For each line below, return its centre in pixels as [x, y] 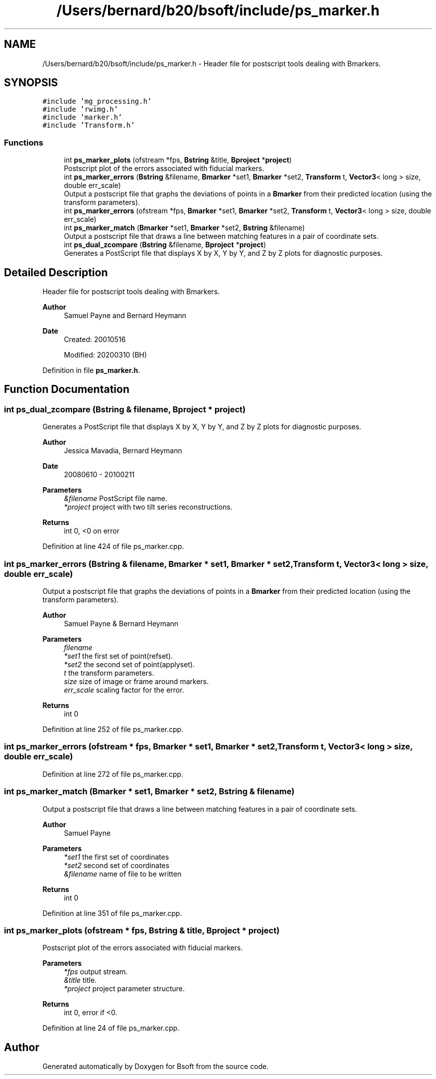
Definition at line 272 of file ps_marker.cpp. [113, 774]
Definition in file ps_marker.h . [91, 370]
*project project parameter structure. [124, 989]
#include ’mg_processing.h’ [97, 101]
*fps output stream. [96, 972]
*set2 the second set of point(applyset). [129, 664]
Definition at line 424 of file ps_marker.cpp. [113, 546]
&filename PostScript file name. [116, 499]
